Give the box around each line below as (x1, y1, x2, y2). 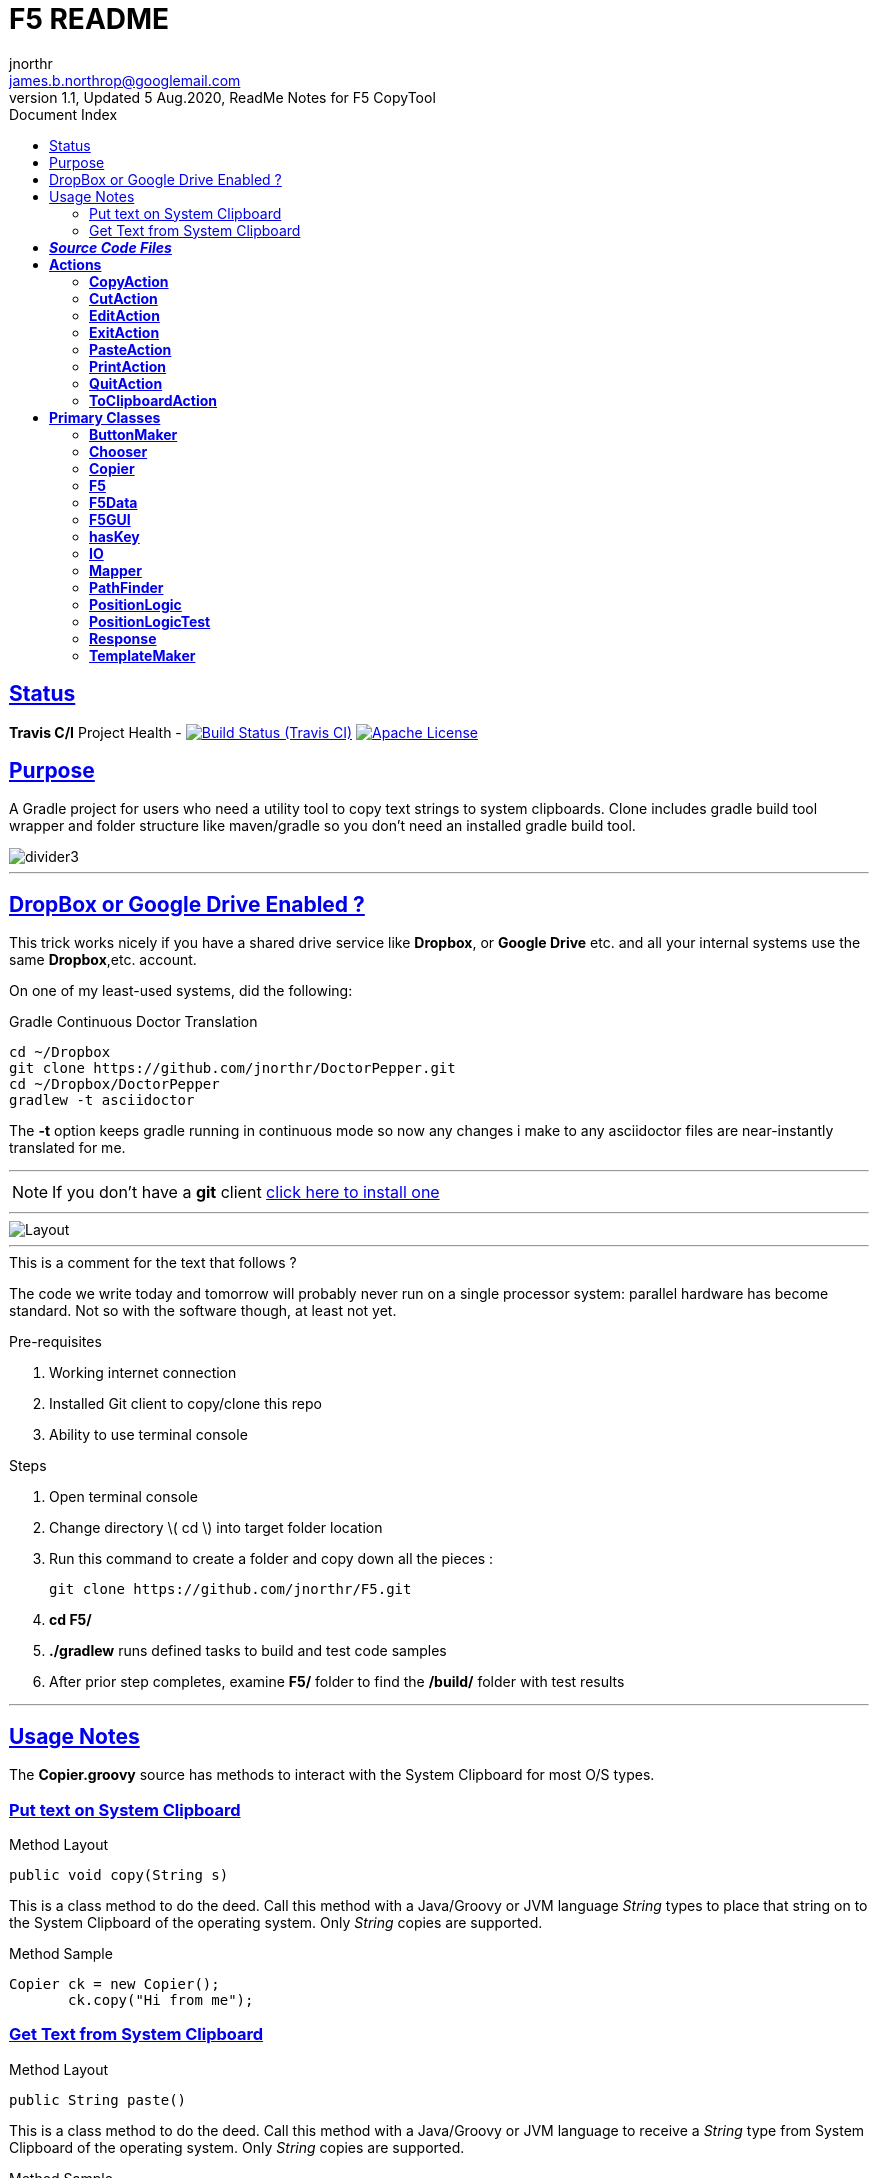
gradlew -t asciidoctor (9, 1092, 195, 1109)
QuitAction (89, 374, 163, 392)
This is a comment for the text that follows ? (9, 1254, 297, 1272)
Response (89, 629, 157, 647)
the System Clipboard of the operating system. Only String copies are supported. (9, 1913, 543, 1931)
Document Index (9, 105, 118, 123)
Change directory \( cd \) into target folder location (49, 1519, 383, 1537)
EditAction (89, 306, 160, 324)
